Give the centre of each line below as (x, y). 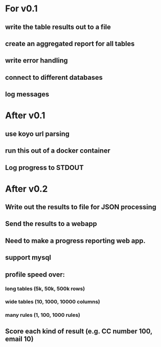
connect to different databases (54, 77)
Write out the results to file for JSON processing (81, 207)
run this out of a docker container (58, 151)
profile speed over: (35, 274)
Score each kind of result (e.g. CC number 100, (79, 331)
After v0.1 (25, 116)
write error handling (37, 61)
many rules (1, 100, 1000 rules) (43, 315)
